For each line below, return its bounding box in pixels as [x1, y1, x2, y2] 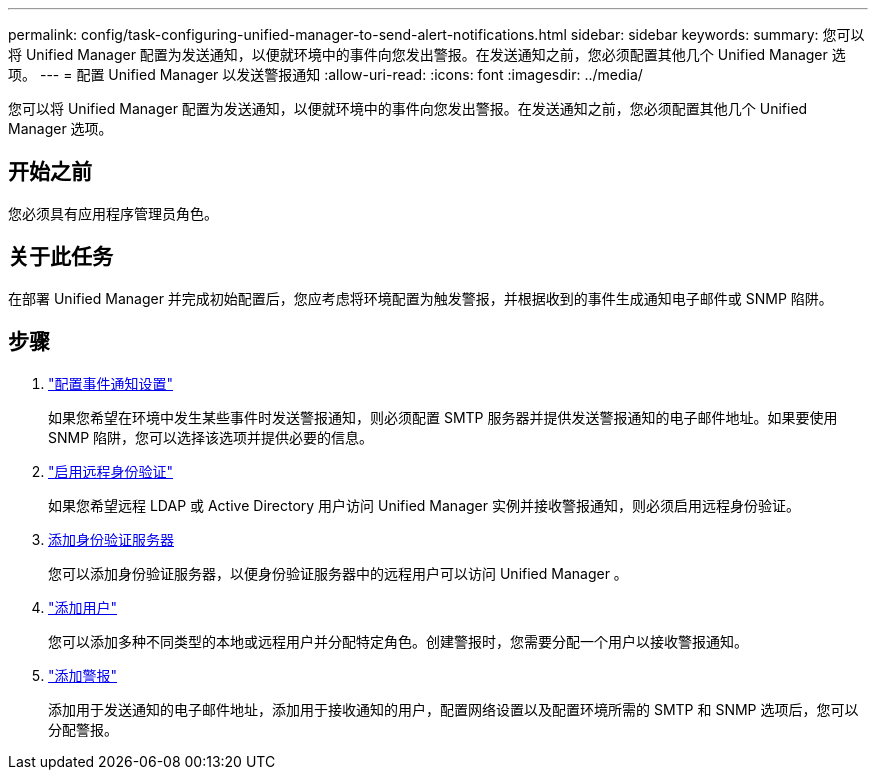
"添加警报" [48, 666, 118, 684]
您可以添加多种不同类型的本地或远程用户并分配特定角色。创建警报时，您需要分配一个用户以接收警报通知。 [48, 632, 748, 650]
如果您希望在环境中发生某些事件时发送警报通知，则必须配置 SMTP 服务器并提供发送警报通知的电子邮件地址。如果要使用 [48, 408, 838, 426]
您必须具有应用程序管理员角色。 [8, 204, 218, 222]
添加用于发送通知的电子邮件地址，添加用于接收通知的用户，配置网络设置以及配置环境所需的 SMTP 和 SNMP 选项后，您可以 [48, 700, 859, 718]
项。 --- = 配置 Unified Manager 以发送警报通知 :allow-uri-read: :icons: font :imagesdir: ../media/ [8, 66, 643, 83]
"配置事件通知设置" [48, 374, 174, 392]
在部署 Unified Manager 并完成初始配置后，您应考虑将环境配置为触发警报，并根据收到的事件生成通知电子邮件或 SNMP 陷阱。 [8, 289, 833, 307]
